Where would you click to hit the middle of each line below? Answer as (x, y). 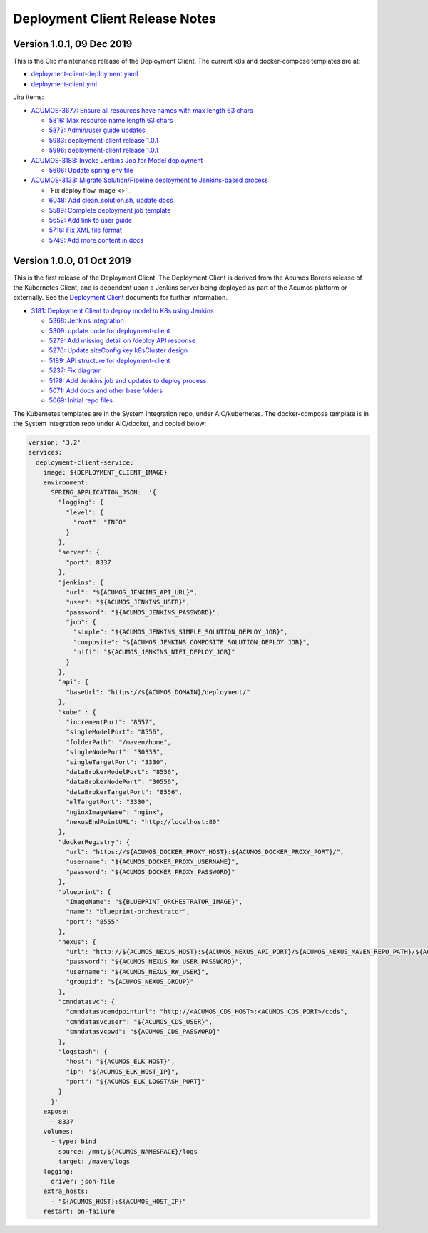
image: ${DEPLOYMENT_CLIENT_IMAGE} (105, 472)
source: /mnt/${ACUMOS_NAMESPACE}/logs (128, 1151)
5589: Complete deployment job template (110, 210)
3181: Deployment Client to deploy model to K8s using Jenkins (122, 310)
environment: (66, 482)
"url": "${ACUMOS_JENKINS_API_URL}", (131, 592)
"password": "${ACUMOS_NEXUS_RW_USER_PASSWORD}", (154, 962)
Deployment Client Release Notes (115, 19)
